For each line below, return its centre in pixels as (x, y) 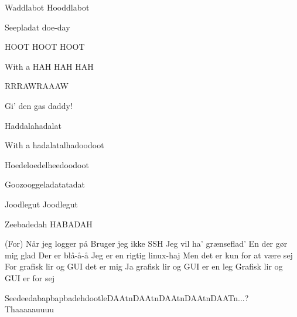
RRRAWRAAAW (37, 86)
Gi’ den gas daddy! (39, 105)
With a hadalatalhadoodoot (54, 145)
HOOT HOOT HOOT (45, 47)
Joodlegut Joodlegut (41, 204)
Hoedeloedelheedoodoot (47, 164)
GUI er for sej (30, 277)
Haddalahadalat (33, 125)
